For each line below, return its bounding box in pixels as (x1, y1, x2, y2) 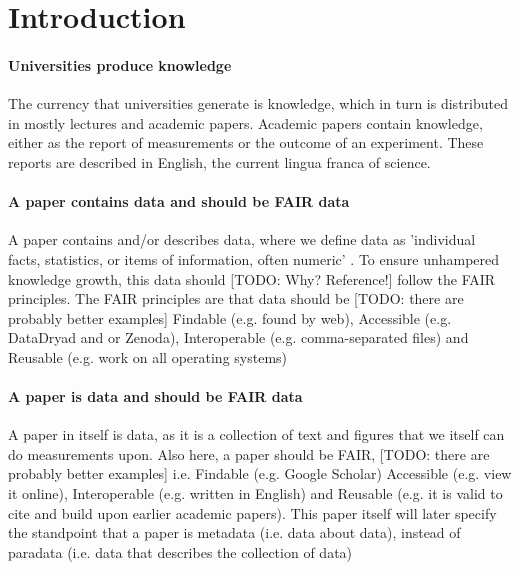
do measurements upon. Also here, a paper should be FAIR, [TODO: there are (8, 443, 490, 464)
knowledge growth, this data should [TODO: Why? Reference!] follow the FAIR (8, 268, 496, 289)
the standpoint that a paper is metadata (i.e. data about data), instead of (8, 522, 461, 543)
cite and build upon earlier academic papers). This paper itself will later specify (8, 502, 497, 523)
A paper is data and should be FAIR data (8, 386, 303, 407)
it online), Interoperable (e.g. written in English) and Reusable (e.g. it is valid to (8, 483, 503, 504)
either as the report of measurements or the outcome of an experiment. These (8, 132, 484, 153)
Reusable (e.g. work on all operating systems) (8, 346, 288, 367)
